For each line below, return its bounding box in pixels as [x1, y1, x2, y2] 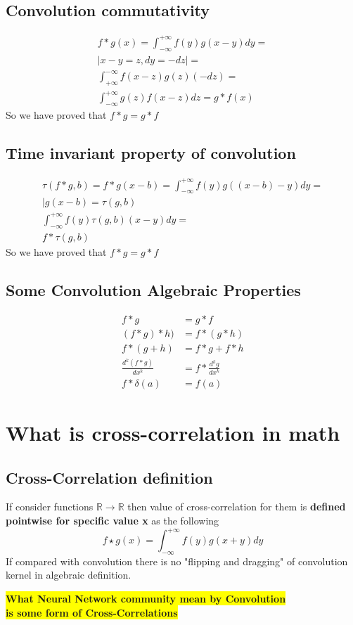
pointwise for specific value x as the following [6, 513, 219, 527]
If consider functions [6, 499, 94, 514]
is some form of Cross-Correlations [6, 605, 178, 619]
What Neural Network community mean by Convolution [6, 591, 286, 606]
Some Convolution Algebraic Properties [6, 278, 301, 300]
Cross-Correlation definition [6, 466, 213, 488]
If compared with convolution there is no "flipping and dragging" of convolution [6, 553, 348, 568]
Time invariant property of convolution [6, 142, 296, 164]
